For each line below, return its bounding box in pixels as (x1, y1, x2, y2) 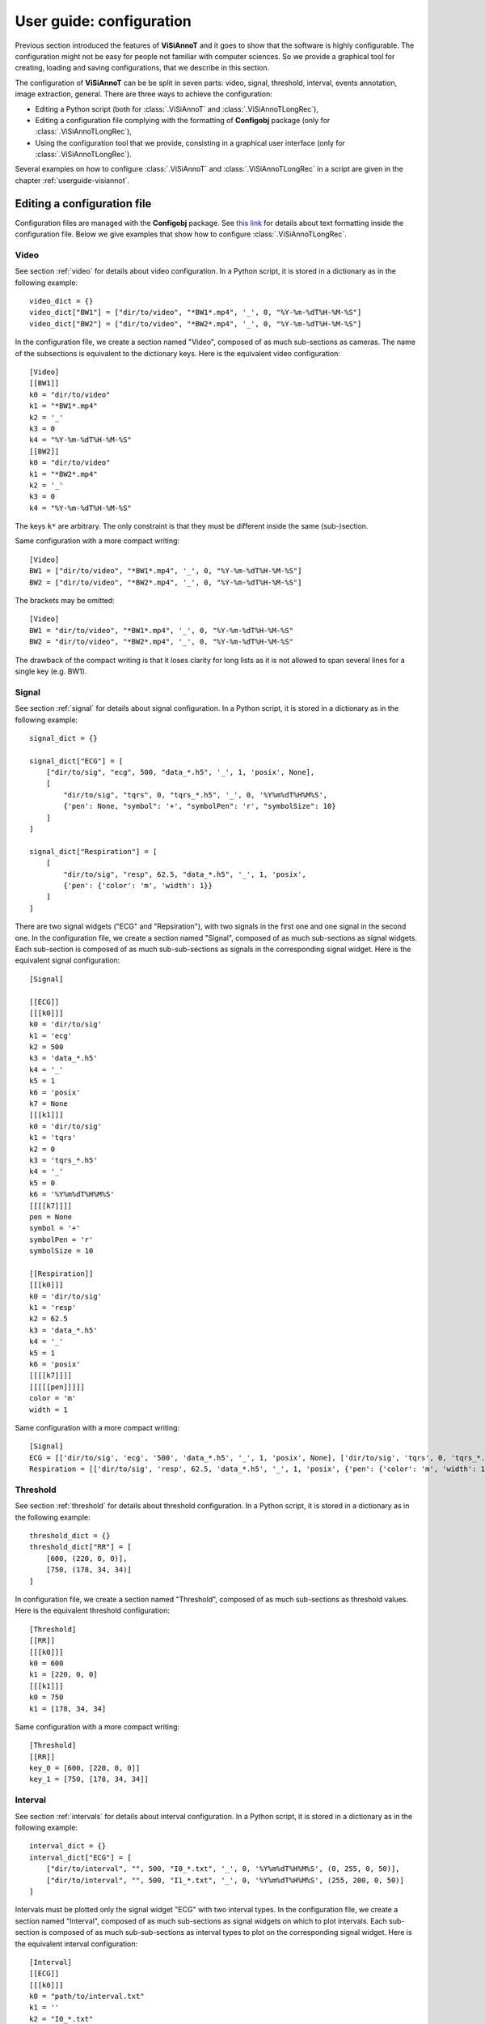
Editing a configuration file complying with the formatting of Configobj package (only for (35, 115, 331, 125)
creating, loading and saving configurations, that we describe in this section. (15, 63, 270, 73)
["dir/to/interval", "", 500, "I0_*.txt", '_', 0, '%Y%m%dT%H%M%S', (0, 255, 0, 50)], (45, 1865, 400, 1873)
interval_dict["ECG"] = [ (29, 1852, 133, 1862)
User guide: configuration (15, 12, 192, 30)
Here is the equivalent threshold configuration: (15, 1605, 170, 1615)
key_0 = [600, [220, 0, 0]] (29, 1763, 141, 1773)
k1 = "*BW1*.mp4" (29, 402, 98, 410)
